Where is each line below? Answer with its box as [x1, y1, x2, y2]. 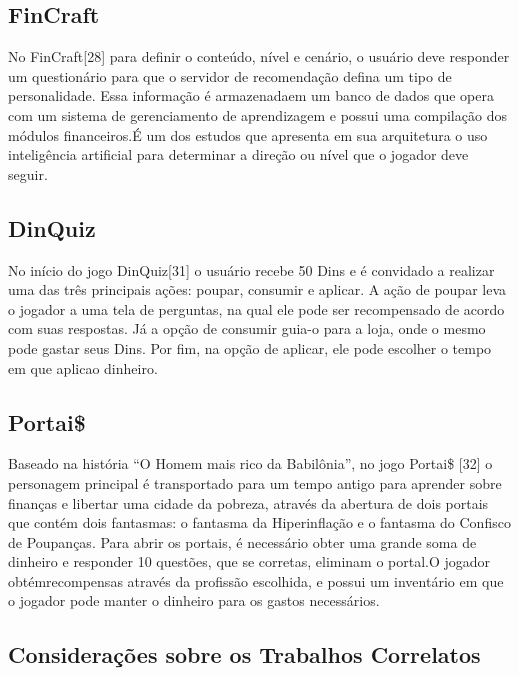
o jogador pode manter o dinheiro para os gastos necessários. [8, 590, 380, 611]
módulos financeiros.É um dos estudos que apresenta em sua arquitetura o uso [8, 124, 488, 145]
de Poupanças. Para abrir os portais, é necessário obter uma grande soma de [8, 531, 477, 552]
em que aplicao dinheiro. [8, 357, 158, 378]
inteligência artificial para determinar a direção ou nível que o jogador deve [8, 144, 469, 165]
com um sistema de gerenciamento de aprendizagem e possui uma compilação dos [8, 104, 507, 125]
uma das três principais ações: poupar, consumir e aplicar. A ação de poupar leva [8, 279, 507, 300]
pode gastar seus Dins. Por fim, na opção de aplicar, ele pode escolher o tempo [8, 337, 492, 358]
